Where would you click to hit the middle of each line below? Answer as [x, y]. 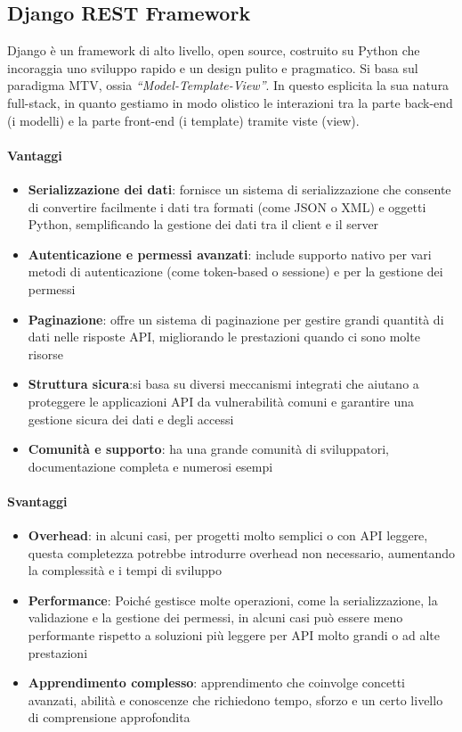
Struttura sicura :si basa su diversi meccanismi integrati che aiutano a [223, 384]
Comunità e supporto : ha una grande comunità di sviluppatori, [208, 449]
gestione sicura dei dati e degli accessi [131, 419]
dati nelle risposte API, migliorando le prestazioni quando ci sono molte [224, 337]
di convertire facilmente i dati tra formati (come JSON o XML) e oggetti [227, 206]
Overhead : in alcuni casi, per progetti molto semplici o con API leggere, [228, 535]
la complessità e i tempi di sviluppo [125, 570]
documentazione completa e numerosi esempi [150, 466]
